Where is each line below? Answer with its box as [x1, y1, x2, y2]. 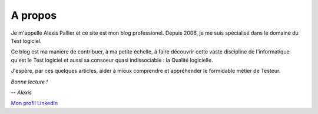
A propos [11, 9, 57, 22]
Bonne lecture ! [11, 78, 48, 85]
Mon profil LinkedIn [11, 100, 58, 107]
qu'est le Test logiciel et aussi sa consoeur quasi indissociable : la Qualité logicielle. [11, 56, 213, 63]
